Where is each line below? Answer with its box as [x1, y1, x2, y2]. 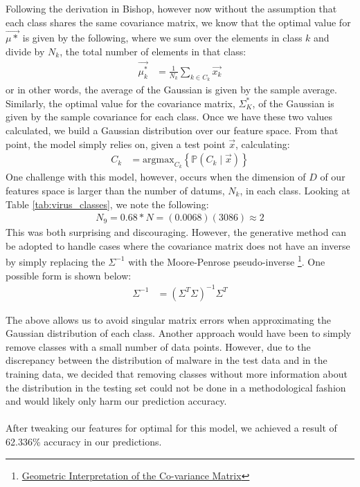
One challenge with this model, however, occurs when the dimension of [6, 169, 306, 184]
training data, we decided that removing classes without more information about [6, 367, 348, 381]
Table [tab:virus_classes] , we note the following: [6, 196, 209, 211]
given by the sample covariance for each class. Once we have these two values [6, 109, 333, 124]
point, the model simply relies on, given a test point [6, 136, 226, 151]
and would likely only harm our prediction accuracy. [6, 394, 227, 408]
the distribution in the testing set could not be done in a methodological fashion [6, 380, 346, 394]
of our [320, 169, 345, 184]
